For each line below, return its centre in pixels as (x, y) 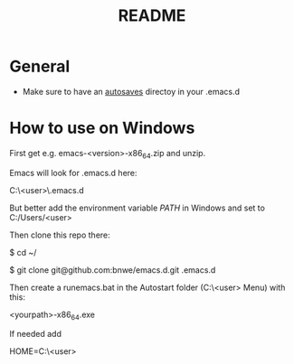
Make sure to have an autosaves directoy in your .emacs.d (131, 91)
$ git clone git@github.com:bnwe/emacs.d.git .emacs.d (113, 270)
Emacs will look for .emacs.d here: (73, 173)
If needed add (35, 334)
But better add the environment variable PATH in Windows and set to (137, 208)
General (40, 66)
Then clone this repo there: (60, 235)
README (152, 16)
